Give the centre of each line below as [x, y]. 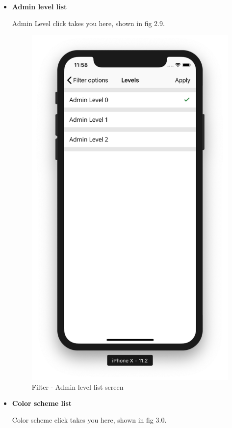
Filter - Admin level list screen [77, 386]
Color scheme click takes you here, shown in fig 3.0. [89, 419]
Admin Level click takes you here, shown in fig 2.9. [88, 23]
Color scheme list [42, 403]
